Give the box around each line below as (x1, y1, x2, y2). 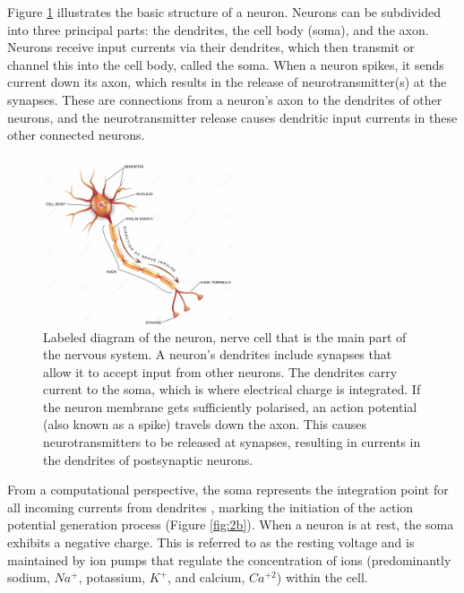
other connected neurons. (7, 125, 145, 144)
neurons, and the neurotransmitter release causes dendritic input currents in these (7, 107, 458, 126)
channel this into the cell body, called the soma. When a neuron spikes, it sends (7, 55, 444, 73)
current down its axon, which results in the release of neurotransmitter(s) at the (7, 73, 447, 91)
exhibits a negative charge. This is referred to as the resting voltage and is (7, 533, 415, 552)
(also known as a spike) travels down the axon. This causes (43, 415, 367, 434)
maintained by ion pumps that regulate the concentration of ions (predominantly (7, 550, 451, 569)
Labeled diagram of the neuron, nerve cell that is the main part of (43, 327, 407, 346)
